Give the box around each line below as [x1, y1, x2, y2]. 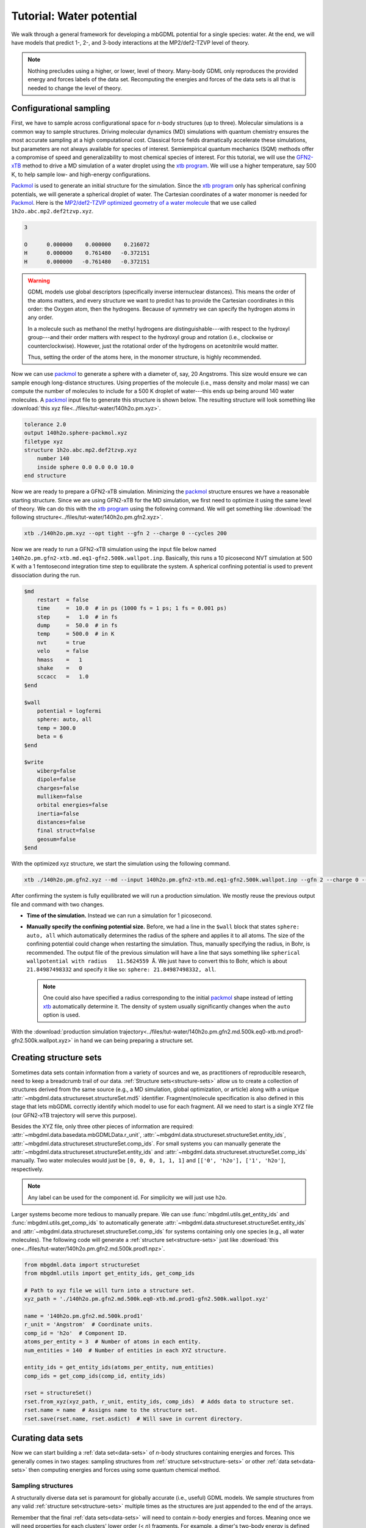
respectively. [11, 1165, 44, 1173]
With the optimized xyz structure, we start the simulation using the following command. [11, 860, 231, 867]
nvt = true [37, 639, 85, 646]
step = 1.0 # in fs [37, 613, 118, 620]
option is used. [43, 1011, 81, 1018]
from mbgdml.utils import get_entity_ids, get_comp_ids [24, 1269, 195, 1277]
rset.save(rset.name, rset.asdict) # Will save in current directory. [24, 1415, 243, 1422]
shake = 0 [37, 665, 82, 672]
